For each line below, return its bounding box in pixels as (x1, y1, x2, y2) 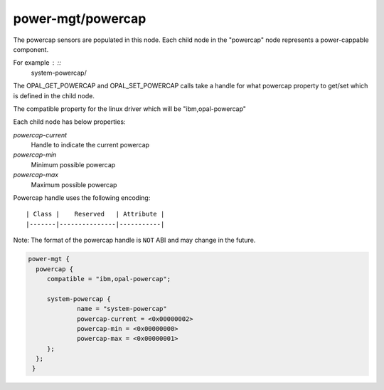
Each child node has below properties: (13, 117, 126, 126)
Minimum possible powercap (31, 160, 116, 169)
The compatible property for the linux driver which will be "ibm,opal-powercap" (13, 104, 247, 113)
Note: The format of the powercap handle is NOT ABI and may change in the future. (13, 236, 256, 245)
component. (13, 45, 49, 53)
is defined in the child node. (13, 91, 95, 100)
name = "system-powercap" (77, 305, 167, 313)
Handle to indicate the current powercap (31, 141, 149, 149)
